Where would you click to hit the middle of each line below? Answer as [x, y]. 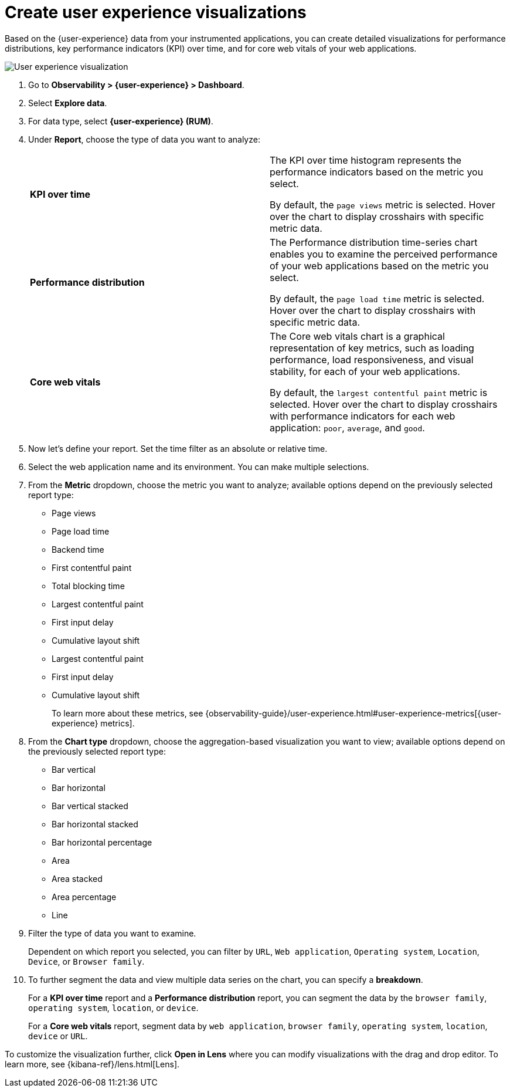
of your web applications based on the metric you [379, 266]
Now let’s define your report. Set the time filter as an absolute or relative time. [178, 448]
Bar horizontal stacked [95, 824]
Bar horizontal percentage [102, 842]
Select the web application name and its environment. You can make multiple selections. [199, 466]
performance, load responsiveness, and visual [372, 359]
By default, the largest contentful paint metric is [379, 392]
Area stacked [77, 878]
